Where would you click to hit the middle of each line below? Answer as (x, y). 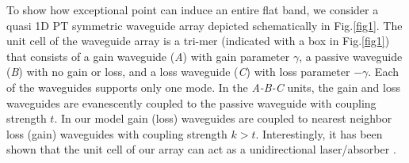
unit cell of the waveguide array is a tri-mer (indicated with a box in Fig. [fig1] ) (198, 41)
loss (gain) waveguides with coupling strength (117, 133)
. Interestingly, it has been (319, 133)
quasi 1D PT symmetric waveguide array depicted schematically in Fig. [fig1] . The (204, 25)
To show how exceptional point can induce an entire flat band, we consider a (193, 9)
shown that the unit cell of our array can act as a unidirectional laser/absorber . (201, 149)
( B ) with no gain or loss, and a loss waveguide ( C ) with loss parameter (178, 72)
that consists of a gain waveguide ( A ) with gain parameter (148, 56)
